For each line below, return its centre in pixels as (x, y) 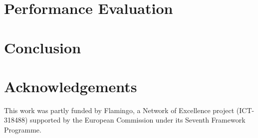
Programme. (23, 130)
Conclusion (43, 47)
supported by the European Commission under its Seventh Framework (138, 120)
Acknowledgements (71, 86)
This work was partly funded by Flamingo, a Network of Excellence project (119, 110)
